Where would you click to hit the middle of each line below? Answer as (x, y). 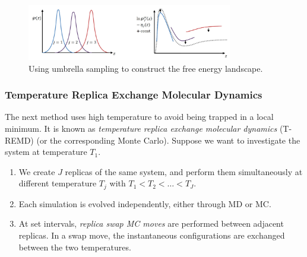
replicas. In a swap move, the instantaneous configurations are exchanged (152, 235)
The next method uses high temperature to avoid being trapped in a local (139, 117)
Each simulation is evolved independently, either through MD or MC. (145, 203)
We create (37, 171)
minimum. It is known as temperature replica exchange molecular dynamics (141, 128)
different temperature (58, 183)
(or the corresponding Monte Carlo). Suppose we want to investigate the (168, 140)
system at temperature (46, 152)
